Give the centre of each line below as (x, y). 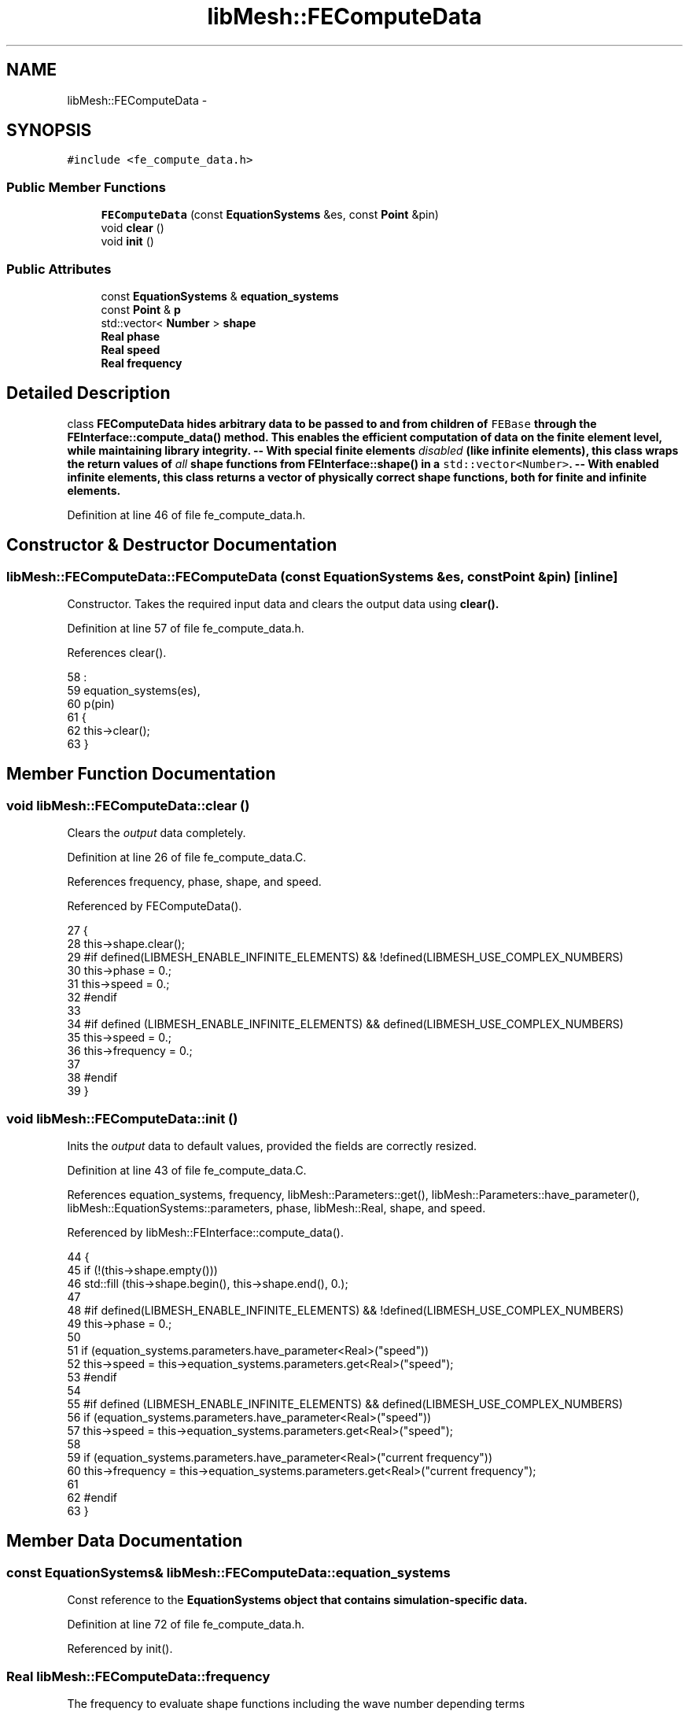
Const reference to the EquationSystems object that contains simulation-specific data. (297, 1600)
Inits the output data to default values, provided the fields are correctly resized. (272, 1145)
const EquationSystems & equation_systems (220, 296)
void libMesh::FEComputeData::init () (122, 1118)
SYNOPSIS (49, 131)
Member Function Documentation (141, 774)
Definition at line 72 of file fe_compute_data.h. (186, 1625)
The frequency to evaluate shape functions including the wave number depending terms (296, 1703)
